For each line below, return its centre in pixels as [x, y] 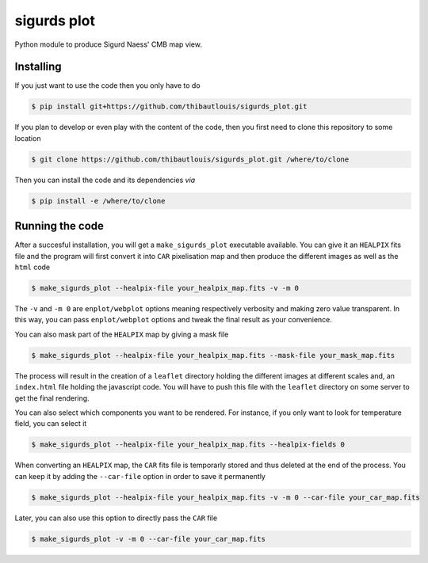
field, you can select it [51, 424]
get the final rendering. [52, 398]
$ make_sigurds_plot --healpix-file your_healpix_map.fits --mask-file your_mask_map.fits [213, 355]
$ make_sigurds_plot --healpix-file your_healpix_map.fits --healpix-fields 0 [188, 445]
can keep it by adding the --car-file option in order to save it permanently [140, 476]
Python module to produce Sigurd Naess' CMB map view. [108, 44]
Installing [38, 67]
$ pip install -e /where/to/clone [98, 201]
